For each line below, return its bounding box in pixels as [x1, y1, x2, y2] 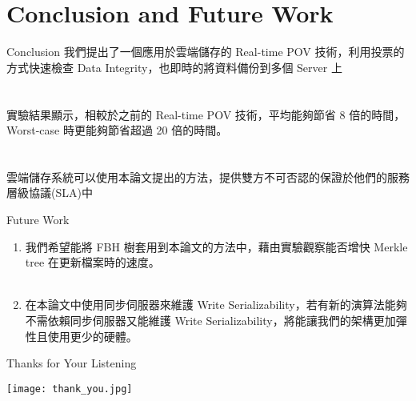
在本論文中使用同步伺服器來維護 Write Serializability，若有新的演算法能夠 [25, 296, 407, 313]
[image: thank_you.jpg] [6, 383, 133, 395]
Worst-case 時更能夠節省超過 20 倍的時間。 [6, 122, 228, 138]
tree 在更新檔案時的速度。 [25, 254, 160, 271]
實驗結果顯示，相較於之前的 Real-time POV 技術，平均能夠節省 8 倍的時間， [6, 106, 406, 122]
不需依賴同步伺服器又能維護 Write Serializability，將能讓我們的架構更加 [25, 312, 396, 329]
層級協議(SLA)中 [6, 184, 93, 201]
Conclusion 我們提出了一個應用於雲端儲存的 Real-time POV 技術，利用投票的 [6, 43, 405, 60]
